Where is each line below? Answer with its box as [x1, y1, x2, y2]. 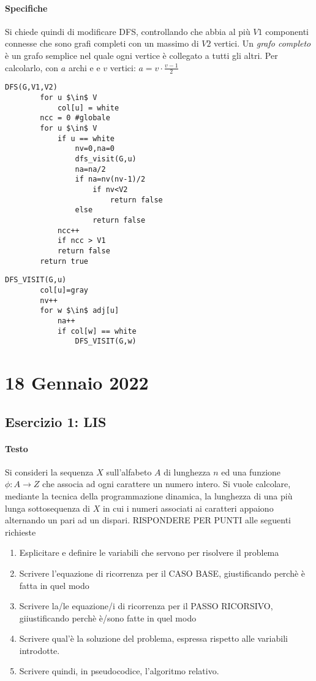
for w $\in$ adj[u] [40, 306, 119, 315]
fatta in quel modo [19, 579, 89, 591]
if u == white [57, 134, 115, 143]
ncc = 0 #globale [40, 113, 110, 123]
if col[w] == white [57, 326, 137, 336]
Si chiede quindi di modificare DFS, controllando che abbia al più [5, 25, 250, 37]
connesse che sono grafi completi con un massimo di [5, 37, 199, 50]
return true [40, 256, 89, 266]
